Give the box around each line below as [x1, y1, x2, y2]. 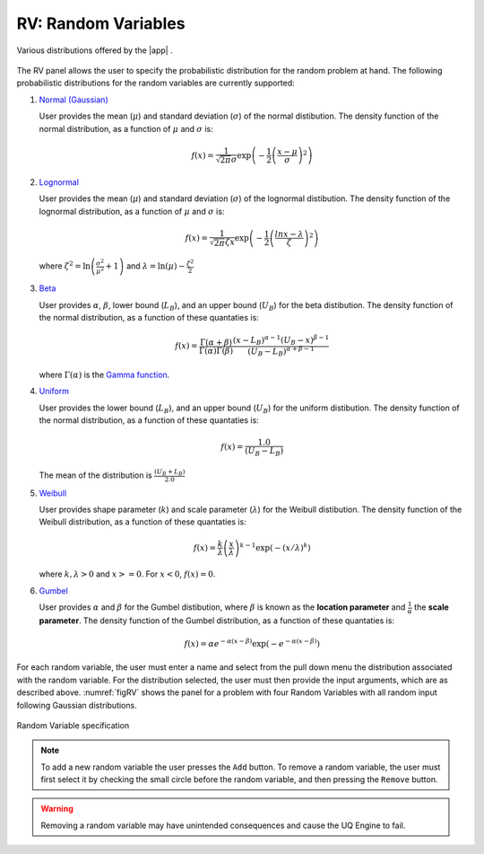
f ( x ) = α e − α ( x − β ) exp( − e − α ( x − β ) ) [184, 638, 320, 648]
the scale [413, 602, 450, 612]
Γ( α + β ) [200, 337, 233, 348]
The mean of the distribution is [39, 470, 152, 480]
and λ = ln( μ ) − [125, 260, 186, 271]
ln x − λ [274, 229, 304, 240]
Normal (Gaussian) [39, 94, 108, 105]
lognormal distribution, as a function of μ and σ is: [39, 206, 225, 216]
